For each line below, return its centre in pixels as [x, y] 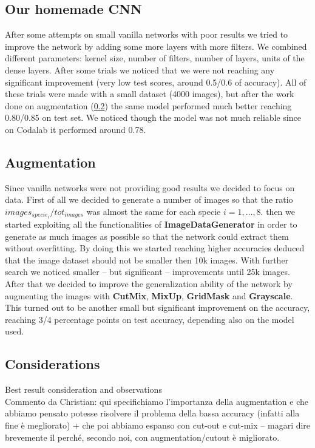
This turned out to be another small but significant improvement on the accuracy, [157, 307]
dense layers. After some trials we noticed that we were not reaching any [140, 70]
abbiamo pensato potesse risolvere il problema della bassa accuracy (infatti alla [152, 413]
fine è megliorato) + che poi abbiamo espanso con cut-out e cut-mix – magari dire [158, 425]
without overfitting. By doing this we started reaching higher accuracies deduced [155, 248]
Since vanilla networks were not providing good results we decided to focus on [150, 187]
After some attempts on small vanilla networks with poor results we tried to [147, 34]
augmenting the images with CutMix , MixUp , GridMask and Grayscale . [149, 295]
